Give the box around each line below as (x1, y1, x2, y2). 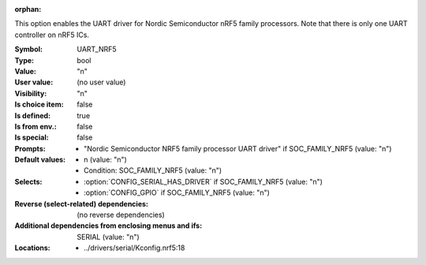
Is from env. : (14, 121, 57, 131)
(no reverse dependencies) (77, 210, 165, 220)
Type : (14, 55, 35, 65)
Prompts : (14, 144, 47, 153)
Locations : (14, 243, 50, 252)
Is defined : (14, 110, 51, 120)
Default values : (14, 155, 66, 165)
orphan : (14, 5, 42, 13)
